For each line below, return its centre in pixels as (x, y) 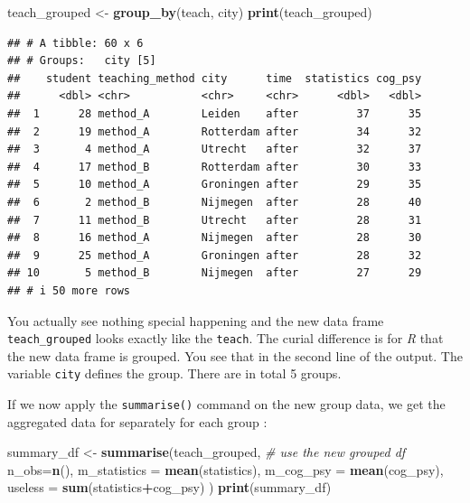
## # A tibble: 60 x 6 (75, 43)
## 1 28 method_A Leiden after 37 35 (215, 113)
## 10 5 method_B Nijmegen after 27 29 (215, 273)
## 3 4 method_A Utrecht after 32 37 (215, 149)
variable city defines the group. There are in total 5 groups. (174, 373)
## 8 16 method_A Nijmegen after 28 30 (215, 238)
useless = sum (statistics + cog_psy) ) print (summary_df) (169, 487)
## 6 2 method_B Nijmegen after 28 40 (215, 202)
